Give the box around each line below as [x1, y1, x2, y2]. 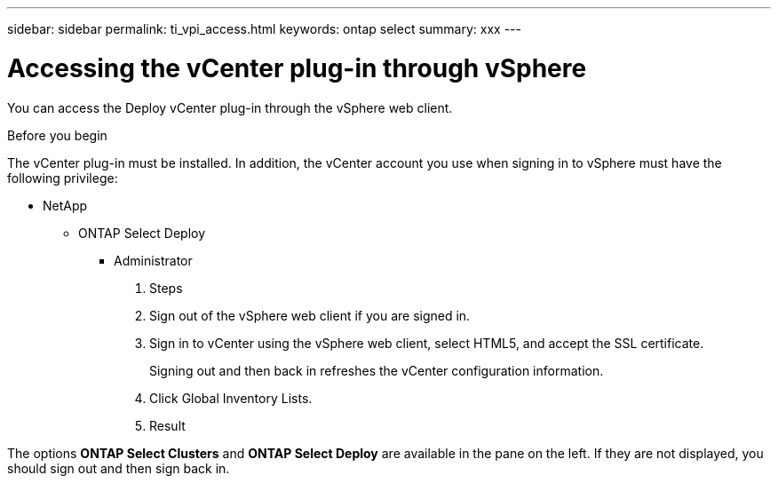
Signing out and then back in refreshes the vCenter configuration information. [149, 362, 604, 378]
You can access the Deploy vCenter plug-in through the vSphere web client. [7, 99, 453, 115]
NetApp [43, 197, 88, 213]
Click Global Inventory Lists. [149, 390, 313, 406]
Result [149, 417, 186, 433]
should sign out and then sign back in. [7, 460, 230, 476]
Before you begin [7, 127, 107, 143]
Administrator [114, 252, 193, 268]
